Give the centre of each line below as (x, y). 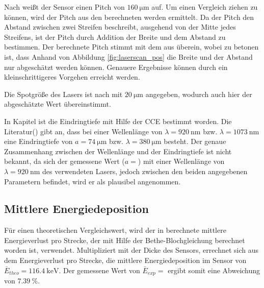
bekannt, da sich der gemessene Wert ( (64, 161)
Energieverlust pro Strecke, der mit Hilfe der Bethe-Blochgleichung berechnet (125, 240)
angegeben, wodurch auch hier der (199, 94)
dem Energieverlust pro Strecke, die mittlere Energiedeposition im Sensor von (125, 260)
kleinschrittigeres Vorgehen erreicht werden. (72, 77)
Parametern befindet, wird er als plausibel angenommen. (93, 181)
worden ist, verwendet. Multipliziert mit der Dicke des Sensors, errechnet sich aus (131, 250)
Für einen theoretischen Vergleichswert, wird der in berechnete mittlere (115, 230)
